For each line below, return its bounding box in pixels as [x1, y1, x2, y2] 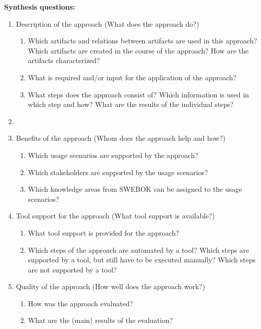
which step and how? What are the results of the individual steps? [28, 99, 234, 109]
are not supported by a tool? [28, 264, 117, 275]
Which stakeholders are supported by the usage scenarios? [28, 167, 208, 177]
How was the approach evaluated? [28, 298, 133, 308]
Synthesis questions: [4, 2, 75, 12]
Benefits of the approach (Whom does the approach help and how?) [16, 133, 226, 143]
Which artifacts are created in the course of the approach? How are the [28, 45, 249, 56]
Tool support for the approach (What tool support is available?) [16, 210, 215, 221]
